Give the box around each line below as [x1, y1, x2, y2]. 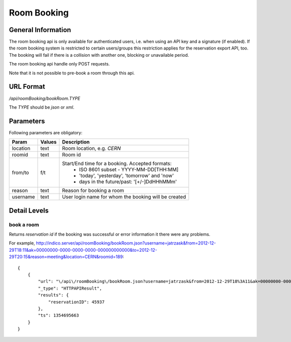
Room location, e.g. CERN [62, 145, 121, 152]
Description [62, 139, 90, 146]
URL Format [9, 82, 46, 91]
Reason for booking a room [62, 187, 124, 194]
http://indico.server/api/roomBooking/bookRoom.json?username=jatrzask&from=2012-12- [36, 240, 216, 246]
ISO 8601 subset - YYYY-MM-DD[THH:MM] [79, 166, 179, 173]
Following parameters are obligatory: [9, 130, 82, 135]
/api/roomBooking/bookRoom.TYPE [9, 95, 81, 101]
